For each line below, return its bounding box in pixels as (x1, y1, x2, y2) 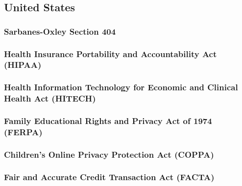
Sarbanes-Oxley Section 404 (4, 25, 116, 37)
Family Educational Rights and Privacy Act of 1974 (4, 115, 212, 127)
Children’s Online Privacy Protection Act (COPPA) (4, 148, 214, 160)
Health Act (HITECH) (4, 92, 96, 104)
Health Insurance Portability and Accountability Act (4, 47, 217, 60)
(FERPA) (4, 126, 43, 138)
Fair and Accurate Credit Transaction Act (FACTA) (4, 170, 215, 183)
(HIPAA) (4, 59, 42, 71)
